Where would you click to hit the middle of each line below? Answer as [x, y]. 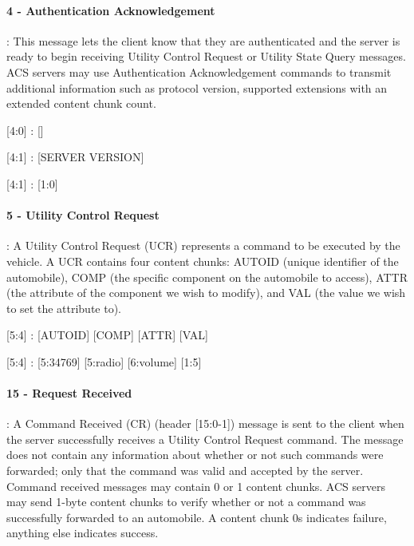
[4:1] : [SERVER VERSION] [75, 157]
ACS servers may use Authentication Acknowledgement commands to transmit [199, 71]
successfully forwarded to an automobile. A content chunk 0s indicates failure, [197, 517]
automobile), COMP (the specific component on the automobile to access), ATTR [207, 277]
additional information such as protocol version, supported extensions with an [197, 87]
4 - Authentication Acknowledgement [111, 10]
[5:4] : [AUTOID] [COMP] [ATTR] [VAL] [107, 335]
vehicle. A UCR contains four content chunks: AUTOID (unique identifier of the [203, 261]
